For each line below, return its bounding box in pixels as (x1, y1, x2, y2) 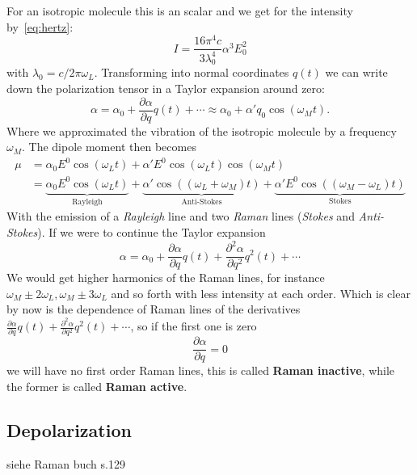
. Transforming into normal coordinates (94, 64, 289, 81)
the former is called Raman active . (6, 377, 187, 394)
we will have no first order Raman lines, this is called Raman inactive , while (6, 362, 395, 379)
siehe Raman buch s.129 (6, 455, 125, 472)
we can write (325, 64, 388, 81)
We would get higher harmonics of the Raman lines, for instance (6, 269, 325, 286)
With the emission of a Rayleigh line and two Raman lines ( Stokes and (6, 208, 355, 225)
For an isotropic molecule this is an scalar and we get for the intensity (6, 2, 353, 19)
